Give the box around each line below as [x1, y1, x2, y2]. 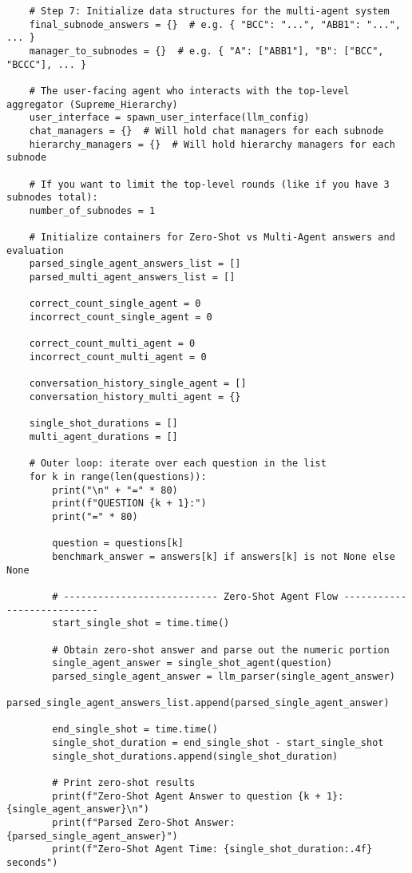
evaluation [6, 244, 64, 256]
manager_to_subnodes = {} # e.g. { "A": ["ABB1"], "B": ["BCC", [29, 45, 384, 57]
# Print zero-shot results [52, 777, 196, 789]
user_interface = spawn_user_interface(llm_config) [29, 112, 310, 124]
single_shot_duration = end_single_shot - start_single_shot [52, 737, 384, 749]
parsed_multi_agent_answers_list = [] [29, 272, 236, 284]
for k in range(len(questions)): [29, 470, 207, 482]
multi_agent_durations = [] [29, 431, 178, 442]
